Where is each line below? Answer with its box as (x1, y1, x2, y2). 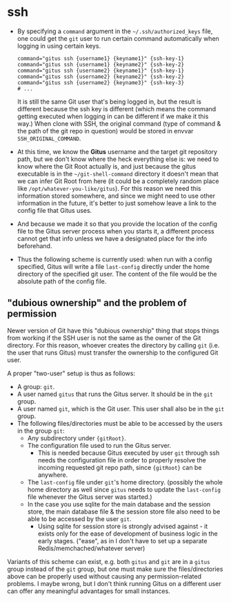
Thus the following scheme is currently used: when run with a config (17, 255, 212, 263)
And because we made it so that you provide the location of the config (17, 219, 218, 228)
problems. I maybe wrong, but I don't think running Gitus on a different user (7, 579, 222, 587)
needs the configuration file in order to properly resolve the (37, 455, 207, 464)
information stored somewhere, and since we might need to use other (17, 191, 216, 200)
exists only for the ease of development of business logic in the (37, 529, 219, 538)
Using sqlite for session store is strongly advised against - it (37, 522, 208, 530)
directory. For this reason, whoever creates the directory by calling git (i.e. (7, 341, 220, 349)
